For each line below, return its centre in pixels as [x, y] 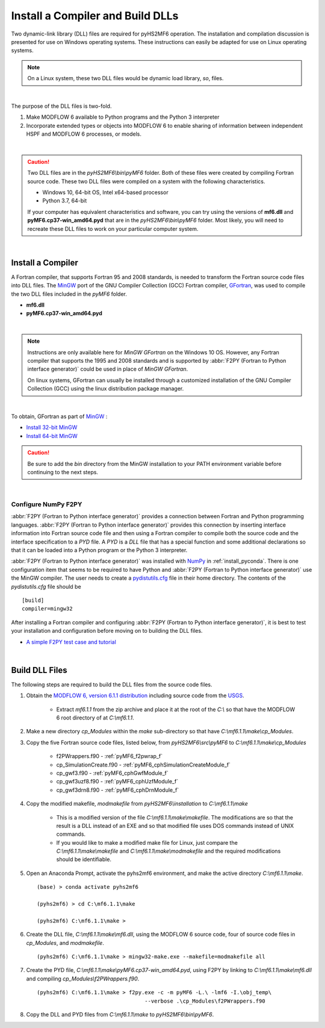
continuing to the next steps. [63, 472]
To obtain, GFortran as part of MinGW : [59, 416]
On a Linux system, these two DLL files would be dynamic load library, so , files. [125, 78]
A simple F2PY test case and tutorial [71, 642]
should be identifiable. [84, 859]
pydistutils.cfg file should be [46, 586]
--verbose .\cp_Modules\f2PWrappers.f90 [205, 1001]
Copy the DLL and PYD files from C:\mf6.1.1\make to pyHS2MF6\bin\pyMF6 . [120, 1014]
